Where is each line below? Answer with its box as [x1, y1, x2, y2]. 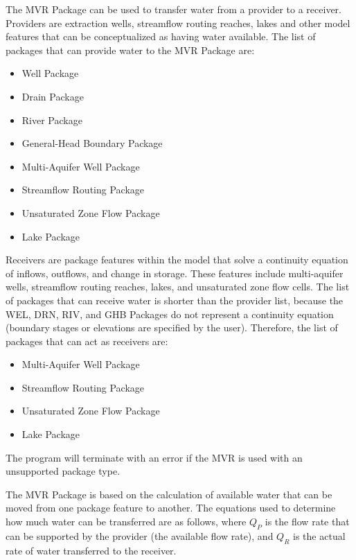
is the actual [293, 528, 346, 543]
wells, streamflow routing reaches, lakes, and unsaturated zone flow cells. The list [6, 279, 350, 294]
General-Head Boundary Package [21, 136, 163, 150]
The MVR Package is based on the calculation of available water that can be [6, 487, 332, 501]
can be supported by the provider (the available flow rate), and [6, 528, 274, 543]
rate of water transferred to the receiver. [6, 543, 177, 557]
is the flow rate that [265, 514, 350, 529]
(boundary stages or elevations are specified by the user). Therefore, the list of [6, 320, 338, 335]
